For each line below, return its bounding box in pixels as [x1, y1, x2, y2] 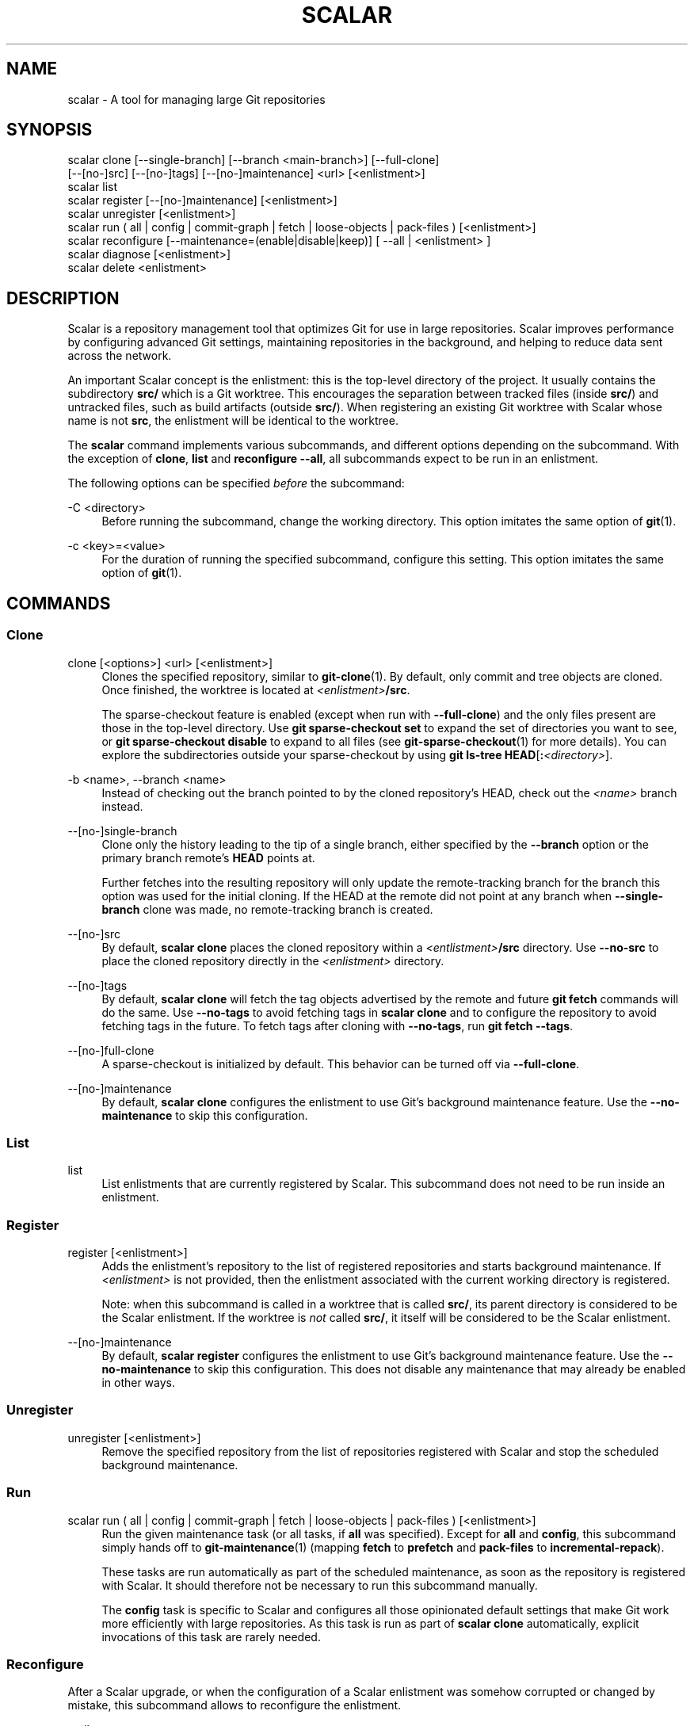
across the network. [67, 349, 172, 363]
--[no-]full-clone [67, 1043, 154, 1057]
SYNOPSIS [6, 120, 93, 140]
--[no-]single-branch [67, 823, 177, 838]
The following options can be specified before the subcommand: [67, 476, 405, 491]
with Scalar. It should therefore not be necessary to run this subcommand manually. [101, 1578, 538, 1592]
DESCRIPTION [6, 288, 120, 308]
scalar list [67, 180, 117, 194]
